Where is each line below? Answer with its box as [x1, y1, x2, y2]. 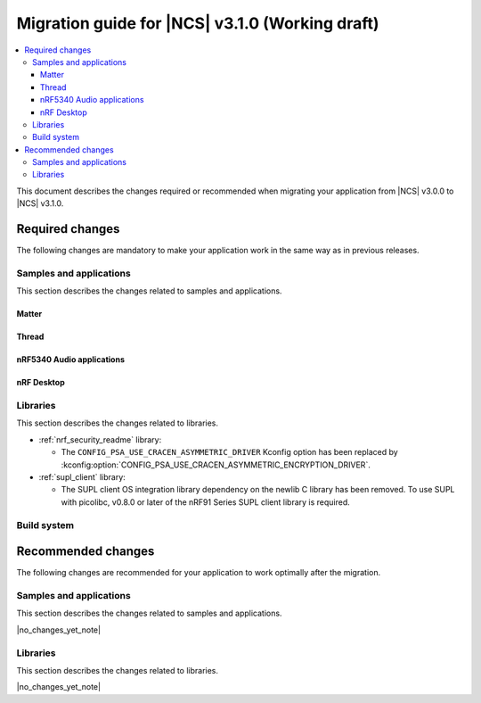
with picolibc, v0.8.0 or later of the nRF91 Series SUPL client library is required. [61, 496, 351, 508]
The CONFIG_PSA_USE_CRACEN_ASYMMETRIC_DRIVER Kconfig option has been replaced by [61, 447, 398, 458]
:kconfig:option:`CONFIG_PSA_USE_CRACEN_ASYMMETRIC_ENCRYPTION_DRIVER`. [61, 459, 371, 470]
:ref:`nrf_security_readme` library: [38, 434, 162, 445]
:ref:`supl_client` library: [38, 471, 126, 482]
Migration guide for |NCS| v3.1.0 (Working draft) [16, 13, 379, 33]
